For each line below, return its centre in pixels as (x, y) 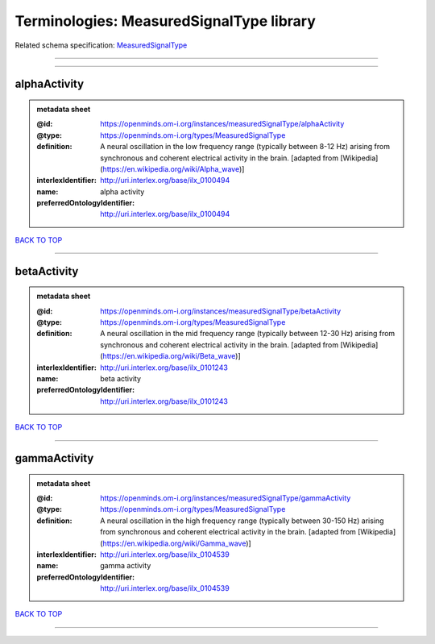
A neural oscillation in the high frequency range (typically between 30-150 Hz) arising (242, 521)
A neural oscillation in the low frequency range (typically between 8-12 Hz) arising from (245, 147)
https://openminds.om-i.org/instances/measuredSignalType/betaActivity (221, 311)
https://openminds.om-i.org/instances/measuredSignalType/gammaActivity (226, 498)
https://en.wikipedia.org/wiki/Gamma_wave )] (177, 543)
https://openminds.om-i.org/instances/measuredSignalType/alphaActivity (222, 124)
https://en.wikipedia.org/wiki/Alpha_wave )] (174, 168)
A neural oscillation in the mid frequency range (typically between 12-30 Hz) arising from (248, 334)
